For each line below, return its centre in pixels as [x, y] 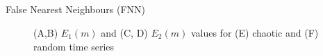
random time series [74, 46]
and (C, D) [124, 32]
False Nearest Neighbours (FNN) [75, 9]
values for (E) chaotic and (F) [255, 32]
